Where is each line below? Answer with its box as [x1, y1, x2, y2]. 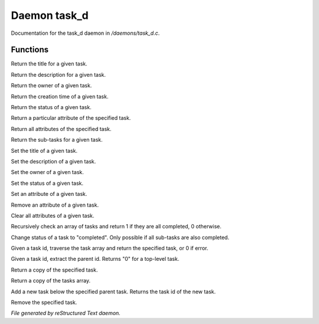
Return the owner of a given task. [11, 82, 92, 89]
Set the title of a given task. [11, 147, 78, 154]
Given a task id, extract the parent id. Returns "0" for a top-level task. [11, 256, 180, 263]
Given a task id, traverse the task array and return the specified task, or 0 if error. [11, 245, 209, 252]
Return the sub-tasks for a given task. [11, 136, 103, 143]
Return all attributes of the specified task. [11, 125, 112, 132]
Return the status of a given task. [11, 104, 92, 111]
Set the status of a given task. [11, 179, 84, 186]
